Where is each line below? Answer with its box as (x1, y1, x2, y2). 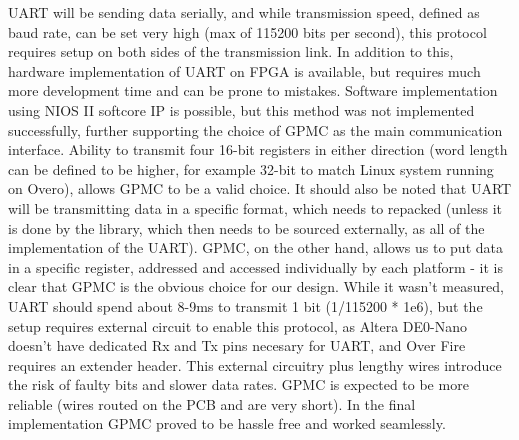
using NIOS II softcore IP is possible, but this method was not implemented (8, 99, 475, 120)
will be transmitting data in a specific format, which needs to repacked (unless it (8, 197, 502, 218)
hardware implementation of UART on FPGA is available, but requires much (8, 60, 481, 81)
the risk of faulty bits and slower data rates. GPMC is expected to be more (8, 374, 469, 395)
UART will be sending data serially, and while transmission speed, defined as (8, 2, 480, 22)
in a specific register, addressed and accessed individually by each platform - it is (8, 256, 503, 277)
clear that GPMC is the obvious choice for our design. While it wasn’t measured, (8, 276, 504, 297)
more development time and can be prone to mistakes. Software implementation (8, 80, 498, 101)
